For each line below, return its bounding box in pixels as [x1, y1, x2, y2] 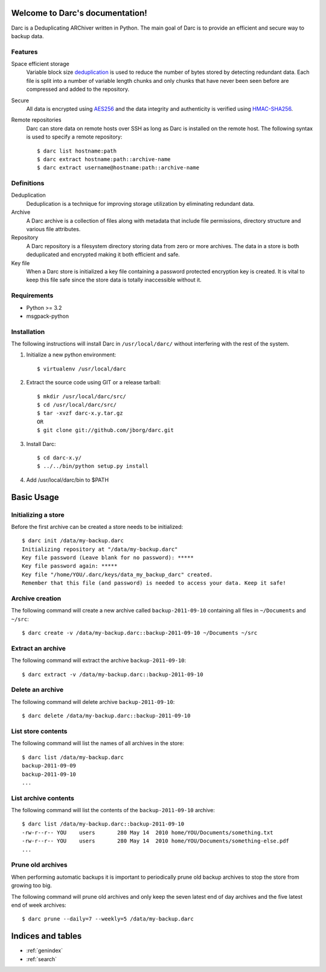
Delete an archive [11, 686, 64, 694]
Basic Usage [11, 492, 59, 502]
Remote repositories [11, 116, 62, 123]
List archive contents [11, 793, 75, 802]
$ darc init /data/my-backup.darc [22, 537, 124, 544]
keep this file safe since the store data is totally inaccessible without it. [26, 276, 202, 284]
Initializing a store [11, 510, 65, 519]
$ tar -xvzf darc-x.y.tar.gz [37, 410, 123, 417]
